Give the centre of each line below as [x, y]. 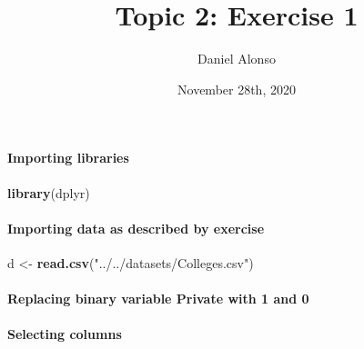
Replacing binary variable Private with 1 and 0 [158, 299]
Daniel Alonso [237, 59]
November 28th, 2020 [237, 89]
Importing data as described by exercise [136, 228]
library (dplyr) [49, 192]
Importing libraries [68, 158]
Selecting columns [65, 334]
